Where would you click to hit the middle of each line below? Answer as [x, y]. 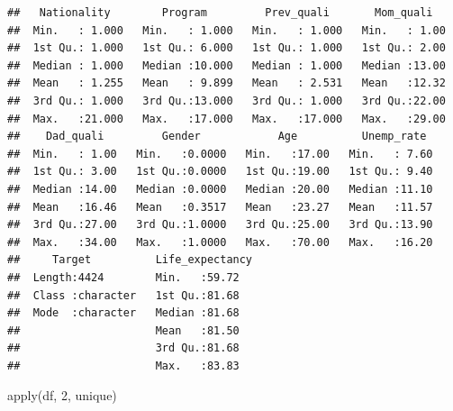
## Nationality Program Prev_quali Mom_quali [220, 13]
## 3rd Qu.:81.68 [123, 348]
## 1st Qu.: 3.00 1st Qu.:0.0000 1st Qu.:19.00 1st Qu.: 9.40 [220, 172]
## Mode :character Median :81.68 [123, 313]
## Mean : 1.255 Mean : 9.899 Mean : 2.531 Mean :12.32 [226, 83]
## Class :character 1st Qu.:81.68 [123, 295]
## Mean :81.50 [123, 330]
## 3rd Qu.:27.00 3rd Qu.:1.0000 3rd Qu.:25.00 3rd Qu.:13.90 [220, 225]
